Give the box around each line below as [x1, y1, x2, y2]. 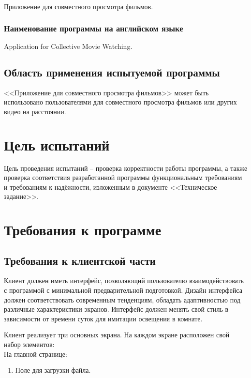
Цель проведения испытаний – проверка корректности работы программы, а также [4, 163, 248, 173]
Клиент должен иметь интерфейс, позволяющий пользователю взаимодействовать [4, 275, 244, 286]
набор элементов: [4, 339, 55, 349]
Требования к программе [4, 220, 162, 240]
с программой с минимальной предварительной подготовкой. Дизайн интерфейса [4, 285, 242, 295]
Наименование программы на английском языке [4, 22, 183, 34]
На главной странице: [4, 348, 67, 359]
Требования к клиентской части [4, 253, 156, 268]
